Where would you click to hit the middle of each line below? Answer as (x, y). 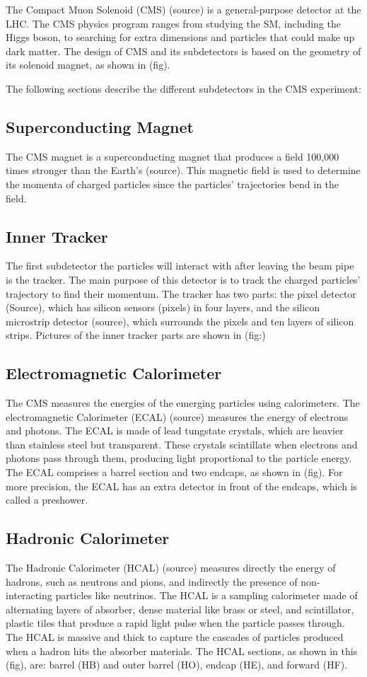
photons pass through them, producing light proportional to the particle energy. (179, 458)
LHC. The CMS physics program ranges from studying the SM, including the (173, 23)
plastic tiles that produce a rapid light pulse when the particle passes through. (175, 623)
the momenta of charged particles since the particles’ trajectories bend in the (173, 184)
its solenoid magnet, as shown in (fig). (88, 65)
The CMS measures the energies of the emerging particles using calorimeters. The (183, 403)
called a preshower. (47, 500)
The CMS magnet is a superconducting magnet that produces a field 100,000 (173, 156)
